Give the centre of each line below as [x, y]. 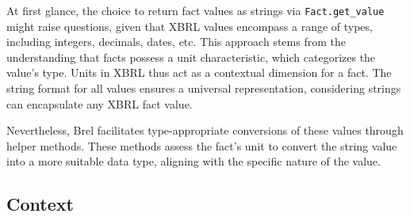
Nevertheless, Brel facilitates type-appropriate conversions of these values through [205, 130]
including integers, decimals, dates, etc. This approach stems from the [176, 42]
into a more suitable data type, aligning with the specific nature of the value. [194, 161]
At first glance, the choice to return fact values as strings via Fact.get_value [195, 10]
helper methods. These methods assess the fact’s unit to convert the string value [202, 145]
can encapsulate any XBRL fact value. [100, 103]
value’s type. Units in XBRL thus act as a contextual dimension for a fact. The [199, 72]
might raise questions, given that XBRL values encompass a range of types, [190, 26]
